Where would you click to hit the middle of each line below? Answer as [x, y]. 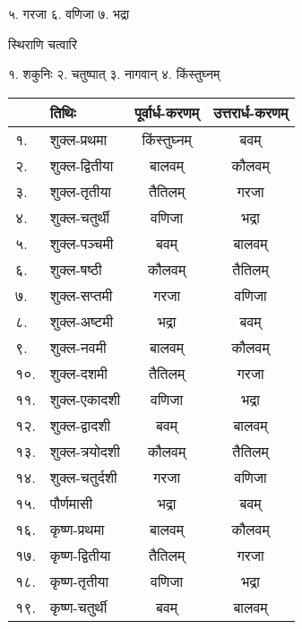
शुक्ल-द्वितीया [82, 165]
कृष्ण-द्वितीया [80, 555]
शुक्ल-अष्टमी [82, 321]
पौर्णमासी [71, 503]
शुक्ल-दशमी [78, 373]
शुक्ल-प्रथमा [78, 139]
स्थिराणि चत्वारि [43, 43]
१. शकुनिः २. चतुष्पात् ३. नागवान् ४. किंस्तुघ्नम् [114, 74]
